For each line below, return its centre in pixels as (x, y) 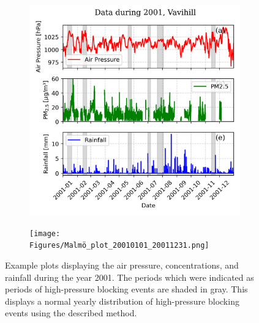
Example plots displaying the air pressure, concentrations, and (122, 265)
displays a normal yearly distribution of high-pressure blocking (122, 301)
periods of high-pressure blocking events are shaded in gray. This (126, 289)
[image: (45, 233)
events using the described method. (71, 313)
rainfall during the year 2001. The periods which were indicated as (129, 277)
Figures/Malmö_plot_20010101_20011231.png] (119, 246)
